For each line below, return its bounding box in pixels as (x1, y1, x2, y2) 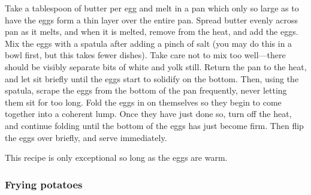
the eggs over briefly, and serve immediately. (5, 131, 167, 143)
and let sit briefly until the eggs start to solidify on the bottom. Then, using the (5, 72, 299, 85)
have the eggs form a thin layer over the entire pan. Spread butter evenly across (5, 13, 298, 26)
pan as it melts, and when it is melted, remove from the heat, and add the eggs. (5, 25, 298, 38)
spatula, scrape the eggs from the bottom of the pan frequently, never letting (5, 84, 287, 97)
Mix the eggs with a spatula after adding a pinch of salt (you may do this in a (5, 37, 292, 49)
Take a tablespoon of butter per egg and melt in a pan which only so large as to (5, 2, 299, 14)
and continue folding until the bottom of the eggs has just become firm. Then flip (5, 119, 304, 131)
